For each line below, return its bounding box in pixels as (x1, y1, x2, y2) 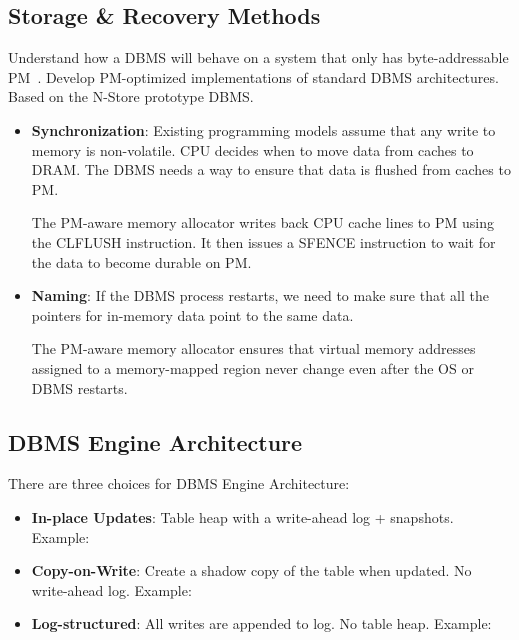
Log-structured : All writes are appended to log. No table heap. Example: (31, 613, 492, 634)
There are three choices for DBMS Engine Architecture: (8, 473, 350, 494)
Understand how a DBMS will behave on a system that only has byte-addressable (8, 47, 509, 68)
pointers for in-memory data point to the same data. (31, 304, 354, 325)
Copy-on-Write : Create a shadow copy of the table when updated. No (31, 560, 472, 581)
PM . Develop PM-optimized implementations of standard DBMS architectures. (8, 66, 499, 87)
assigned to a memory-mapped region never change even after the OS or (31, 357, 474, 378)
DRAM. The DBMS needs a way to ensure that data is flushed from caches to (31, 159, 511, 180)
